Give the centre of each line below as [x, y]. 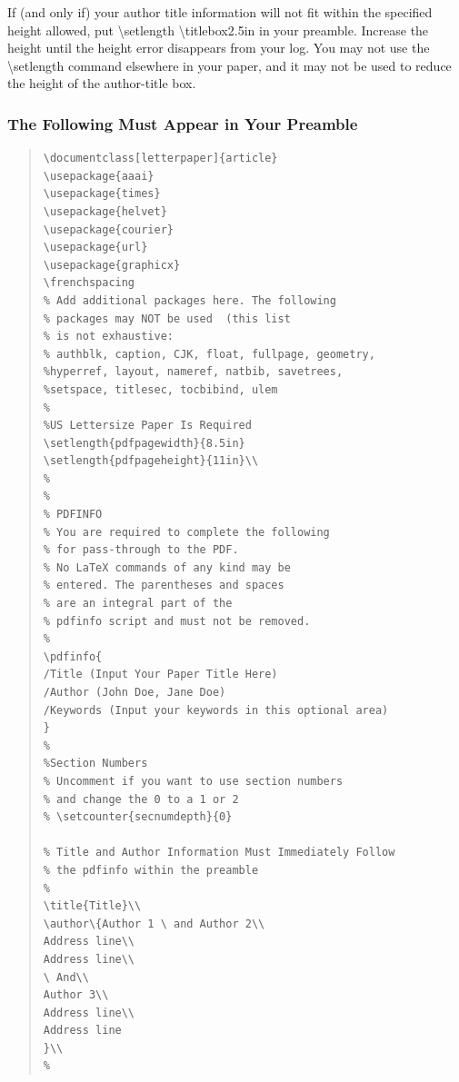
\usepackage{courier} [108, 229]
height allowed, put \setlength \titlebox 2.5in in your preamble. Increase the [218, 30]
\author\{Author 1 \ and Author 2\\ [154, 923]
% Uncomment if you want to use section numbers [193, 781]
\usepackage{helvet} [105, 211]
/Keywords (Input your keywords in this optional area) [216, 710]
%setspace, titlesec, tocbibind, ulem [160, 389]
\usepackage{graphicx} [112, 265]
